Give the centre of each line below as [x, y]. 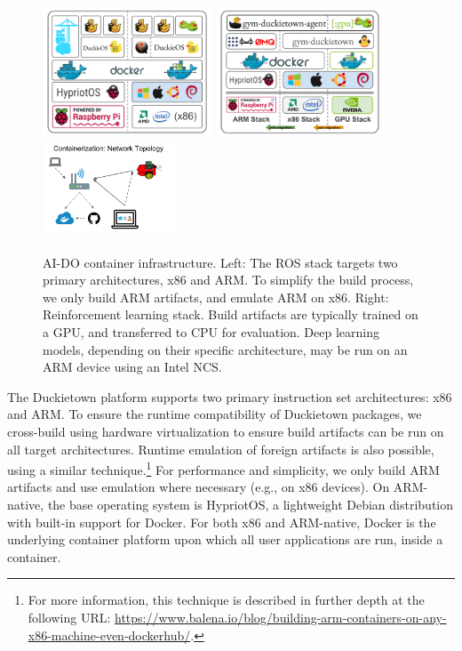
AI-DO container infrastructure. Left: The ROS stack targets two [220, 262]
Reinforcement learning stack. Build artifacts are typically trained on [231, 314]
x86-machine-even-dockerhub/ [109, 635]
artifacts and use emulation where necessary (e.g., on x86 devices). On [199, 487]
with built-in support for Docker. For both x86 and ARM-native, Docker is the [222, 522]
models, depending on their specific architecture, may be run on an [225, 349]
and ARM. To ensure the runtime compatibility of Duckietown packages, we [215, 414]
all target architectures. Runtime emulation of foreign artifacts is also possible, [221, 449]
